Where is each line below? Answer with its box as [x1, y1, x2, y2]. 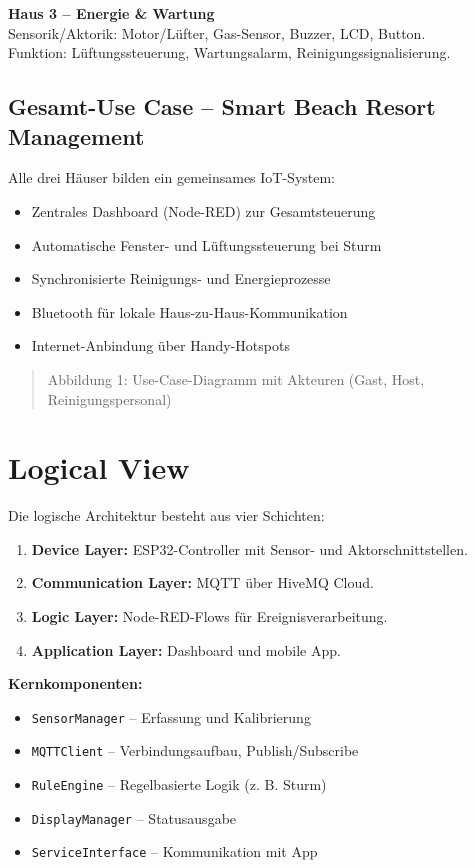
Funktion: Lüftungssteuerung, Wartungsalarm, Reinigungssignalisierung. [8, 42, 451, 63]
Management [8, 120, 145, 151]
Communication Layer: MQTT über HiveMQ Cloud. [31, 572, 374, 593]
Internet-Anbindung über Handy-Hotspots [31, 335, 290, 356]
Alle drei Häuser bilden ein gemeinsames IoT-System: [8, 167, 336, 188]
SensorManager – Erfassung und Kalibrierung [31, 706, 311, 727]
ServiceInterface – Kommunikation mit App [31, 841, 318, 862]
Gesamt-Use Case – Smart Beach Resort [8, 91, 436, 122]
